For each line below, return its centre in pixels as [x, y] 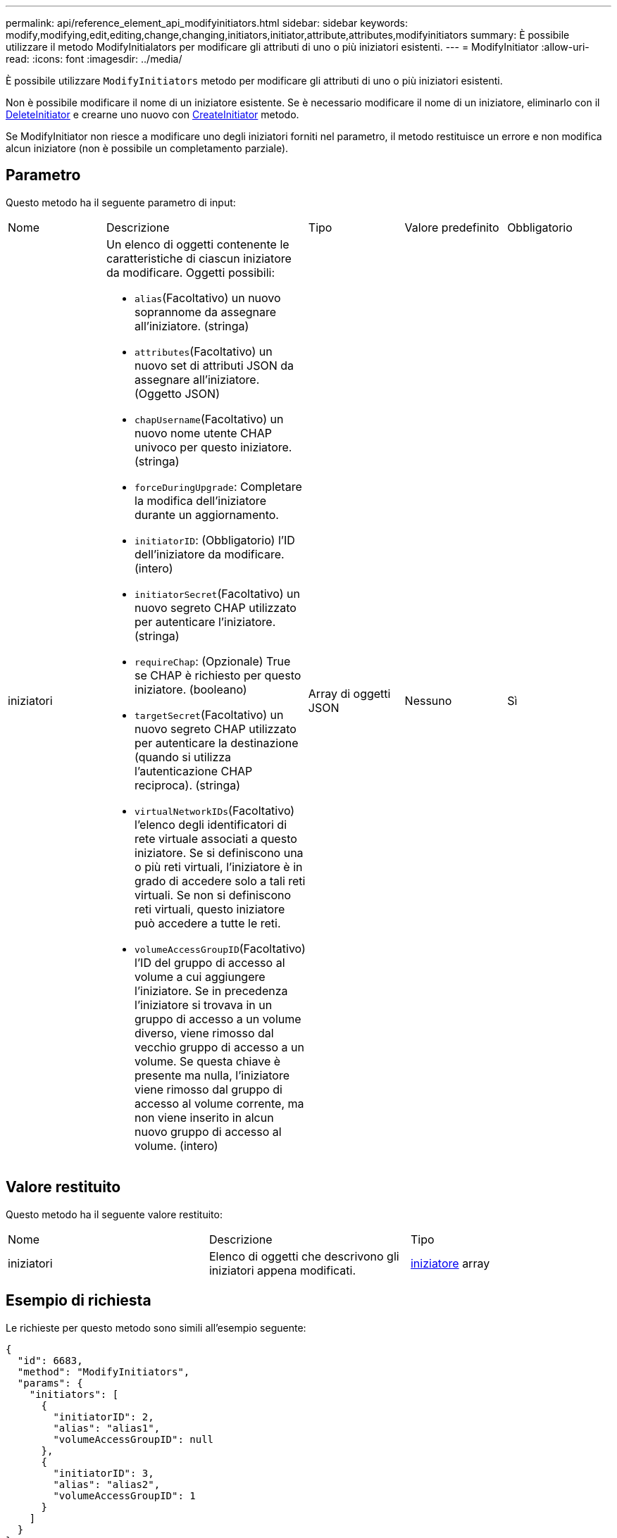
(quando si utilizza [183, 757]
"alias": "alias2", [107, 1484]
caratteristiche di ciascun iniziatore [199, 258]
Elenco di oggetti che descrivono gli [304, 1256]
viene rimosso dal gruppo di [208, 1089]
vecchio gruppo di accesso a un [219, 1047]
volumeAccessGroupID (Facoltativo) [220, 948]
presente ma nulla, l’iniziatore [212, 1075]
